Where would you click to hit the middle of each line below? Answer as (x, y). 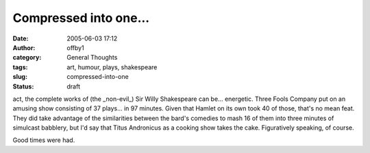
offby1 (76, 47)
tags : (20, 67)
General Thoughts (92, 58)
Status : (23, 86)
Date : (21, 38)
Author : (24, 47)
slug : (20, 77)
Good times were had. (44, 140)
